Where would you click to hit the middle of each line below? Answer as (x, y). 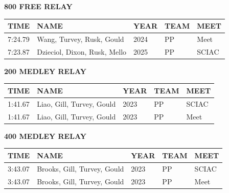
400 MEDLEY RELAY (45, 136)
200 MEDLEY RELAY (45, 71)
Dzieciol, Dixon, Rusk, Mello (82, 51)
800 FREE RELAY (38, 6)
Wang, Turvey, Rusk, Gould (81, 39)
